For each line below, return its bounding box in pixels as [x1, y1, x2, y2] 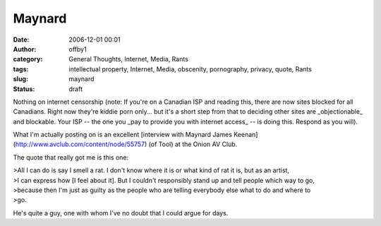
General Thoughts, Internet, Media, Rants [68, 55, 188, 64]
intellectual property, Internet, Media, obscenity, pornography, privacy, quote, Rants [68, 64, 312, 73]
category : [13, 55, 43, 64]
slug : [13, 75, 28, 83]
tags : [13, 64, 29, 73]
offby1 [68, 44, 87, 53]
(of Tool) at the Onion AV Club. [148, 140, 238, 148]
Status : [13, 85, 35, 93]
